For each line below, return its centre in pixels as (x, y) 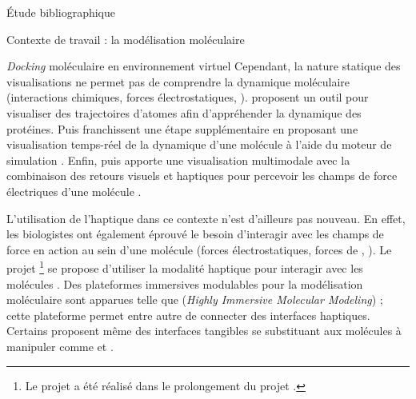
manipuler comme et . (60, 346)
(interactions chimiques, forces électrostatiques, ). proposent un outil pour (188, 97)
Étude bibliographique (61, 12)
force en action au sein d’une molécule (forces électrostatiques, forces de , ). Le (199, 249)
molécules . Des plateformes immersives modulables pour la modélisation (185, 283)
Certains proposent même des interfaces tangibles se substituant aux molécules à (204, 331)
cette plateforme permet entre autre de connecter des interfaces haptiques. (188, 315)
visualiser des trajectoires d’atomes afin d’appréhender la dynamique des (184, 112)
